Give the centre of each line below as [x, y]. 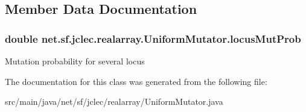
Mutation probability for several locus [75, 61]
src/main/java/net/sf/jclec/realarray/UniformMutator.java [114, 101]
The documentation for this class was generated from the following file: [136, 81]
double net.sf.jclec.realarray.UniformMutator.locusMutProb [153, 38]
